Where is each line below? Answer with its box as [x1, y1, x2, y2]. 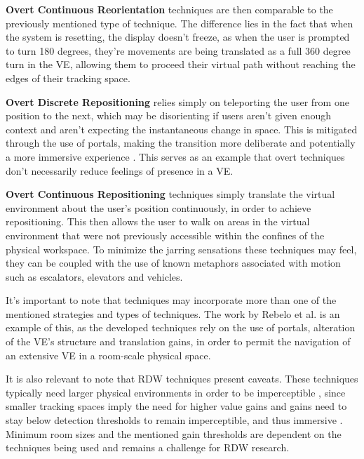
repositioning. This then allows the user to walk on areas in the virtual [6, 214, 310, 229]
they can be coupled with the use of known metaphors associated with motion [6, 255, 341, 270]
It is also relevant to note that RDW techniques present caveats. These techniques [6, 371, 358, 386]
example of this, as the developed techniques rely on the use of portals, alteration [6, 320, 356, 335]
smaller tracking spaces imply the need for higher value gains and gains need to [6, 399, 347, 413]
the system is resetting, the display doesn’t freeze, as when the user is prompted [6, 29, 350, 44]
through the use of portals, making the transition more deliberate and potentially [6, 135, 356, 150]
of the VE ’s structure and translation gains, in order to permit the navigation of [6, 334, 351, 349]
